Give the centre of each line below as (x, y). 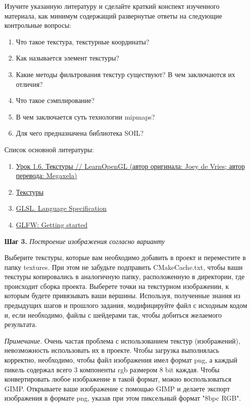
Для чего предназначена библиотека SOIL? (80, 133)
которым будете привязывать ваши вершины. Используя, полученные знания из (123, 295)
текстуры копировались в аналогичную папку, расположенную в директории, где (125, 276)
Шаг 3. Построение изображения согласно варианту (85, 241)
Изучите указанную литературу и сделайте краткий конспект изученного (112, 6)
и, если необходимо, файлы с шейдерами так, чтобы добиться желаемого (113, 315)
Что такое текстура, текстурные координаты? (83, 41)
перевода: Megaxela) (46, 175)
